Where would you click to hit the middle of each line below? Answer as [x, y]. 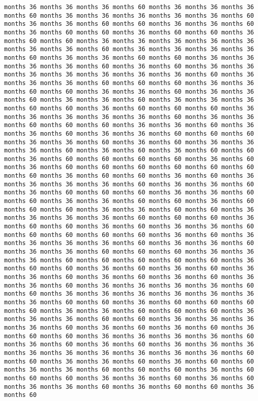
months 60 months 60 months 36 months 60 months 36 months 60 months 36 [129, 269]
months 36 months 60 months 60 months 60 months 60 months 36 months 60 [129, 159]
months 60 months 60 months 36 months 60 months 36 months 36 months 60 [129, 227]
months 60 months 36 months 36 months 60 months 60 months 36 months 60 [129, 201]
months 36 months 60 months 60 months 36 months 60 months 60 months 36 [129, 32]
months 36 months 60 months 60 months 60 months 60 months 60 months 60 [129, 167]
